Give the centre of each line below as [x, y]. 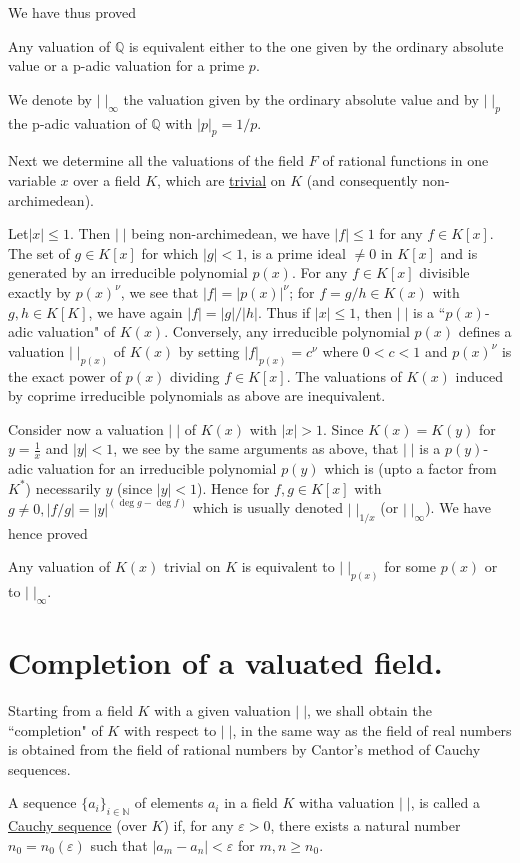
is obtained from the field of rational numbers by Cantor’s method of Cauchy [244, 749]
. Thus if [284, 311]
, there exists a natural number [365, 825]
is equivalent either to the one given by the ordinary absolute [316, 45]
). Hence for [233, 487]
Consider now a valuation [86, 428]
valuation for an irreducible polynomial [157, 468]
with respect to [170, 729]
